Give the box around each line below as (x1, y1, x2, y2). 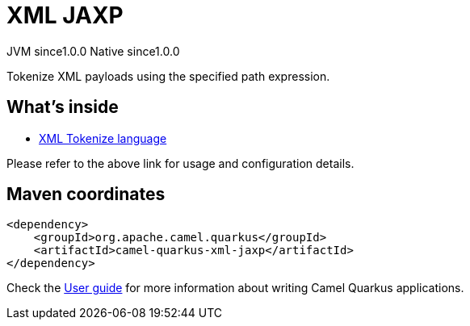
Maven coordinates (6, 184, 166, 205)
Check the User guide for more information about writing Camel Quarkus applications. (6, 281, 464, 295)
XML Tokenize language (39, 131, 167, 145)
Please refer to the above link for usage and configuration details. (6, 156, 355, 170)
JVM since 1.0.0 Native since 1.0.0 (6, 44, 180, 58)
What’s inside (6, 97, 119, 118)
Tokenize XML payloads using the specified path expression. (6, 69, 330, 83)
